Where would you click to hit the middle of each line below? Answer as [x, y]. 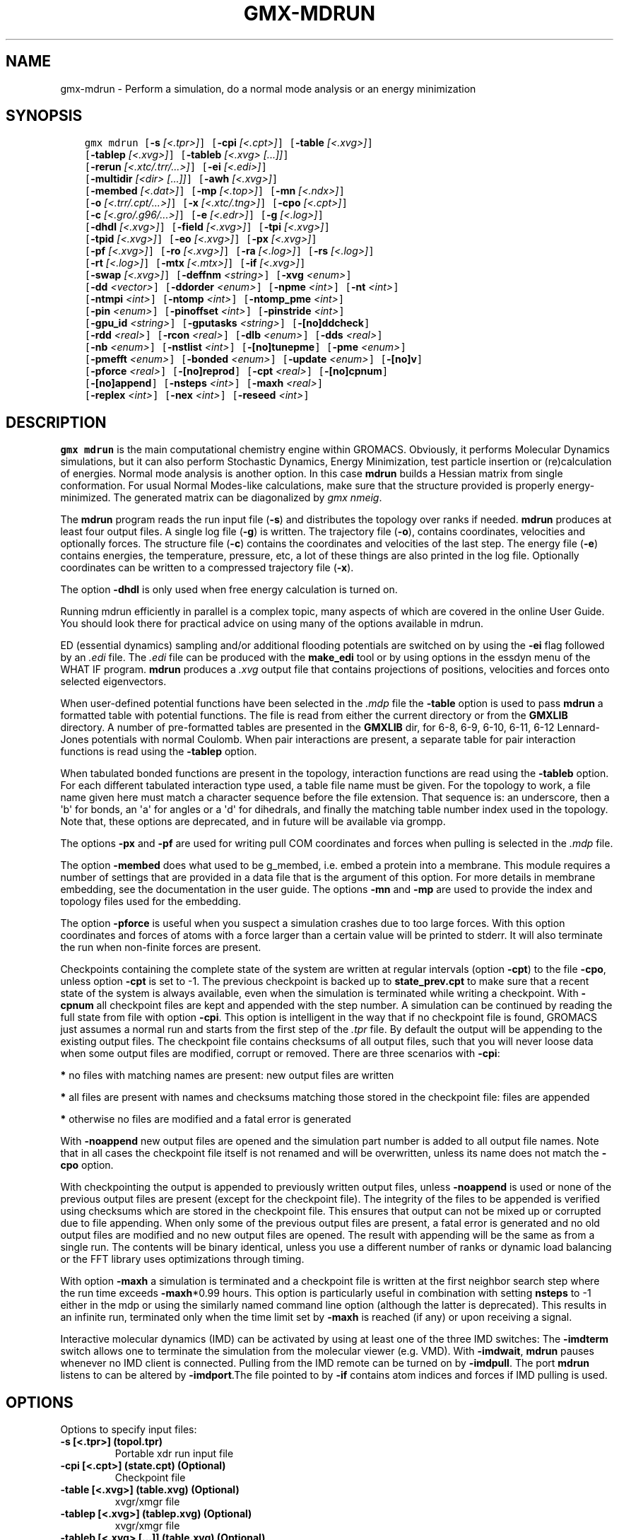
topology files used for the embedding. [151, 902]
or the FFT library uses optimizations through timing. [182, 1259]
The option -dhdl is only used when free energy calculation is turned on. [229, 590]
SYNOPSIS [44, 116]
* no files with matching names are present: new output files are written [227, 1075]
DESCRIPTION [56, 422]
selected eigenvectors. [113, 682]
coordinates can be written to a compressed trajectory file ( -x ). [207, 568]
